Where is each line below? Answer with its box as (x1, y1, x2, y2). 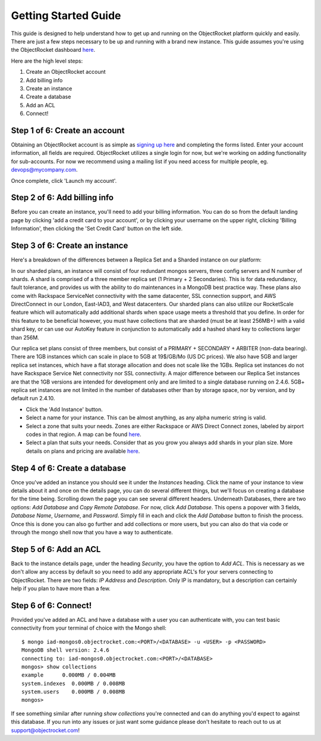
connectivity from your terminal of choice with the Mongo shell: (11, 624, 166, 631)
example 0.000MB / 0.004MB (21, 672, 116, 678)
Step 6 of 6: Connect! (11, 600, 92, 611)
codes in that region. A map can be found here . (26, 431, 142, 438)
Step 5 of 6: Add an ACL (11, 544, 101, 554)
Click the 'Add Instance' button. (26, 406, 103, 413)
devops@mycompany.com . (11, 166, 78, 173)
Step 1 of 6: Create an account (11, 125, 125, 135)
